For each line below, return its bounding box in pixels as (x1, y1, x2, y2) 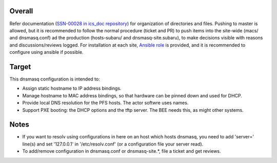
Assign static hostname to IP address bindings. (22, 85, 122, 92)
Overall (9, 7, 33, 15)
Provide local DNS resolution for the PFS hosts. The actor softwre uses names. (22, 100, 189, 106)
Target (9, 62, 31, 71)
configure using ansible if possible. (9, 49, 84, 55)
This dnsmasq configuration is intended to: (9, 76, 100, 82)
